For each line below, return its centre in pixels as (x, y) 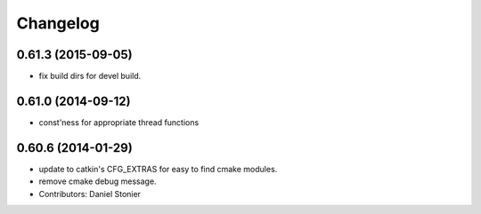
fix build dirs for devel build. (90, 76)
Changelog (58, 23)
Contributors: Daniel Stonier (90, 194)
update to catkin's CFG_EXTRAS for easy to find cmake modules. (158, 169)
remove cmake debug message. (98, 181)
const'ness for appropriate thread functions (119, 122)
